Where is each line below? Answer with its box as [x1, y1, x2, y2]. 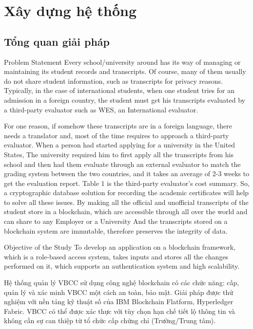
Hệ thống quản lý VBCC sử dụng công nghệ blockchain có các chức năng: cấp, [4, 277, 239, 288]
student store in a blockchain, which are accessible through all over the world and [4, 206, 248, 217]
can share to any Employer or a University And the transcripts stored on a [4, 216, 228, 226]
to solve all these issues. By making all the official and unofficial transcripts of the [4, 197, 249, 207]
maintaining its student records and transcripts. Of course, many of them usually [4, 66, 246, 76]
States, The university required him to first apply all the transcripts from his [4, 149, 234, 159]
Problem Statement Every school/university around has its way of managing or [4, 56, 241, 67]
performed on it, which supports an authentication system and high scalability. [4, 261, 240, 271]
